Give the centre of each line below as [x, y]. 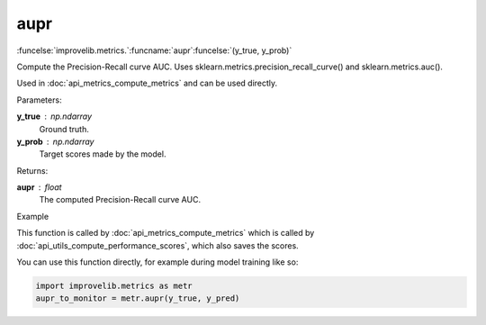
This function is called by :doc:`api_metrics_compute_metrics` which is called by [166, 233]
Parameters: [39, 100]
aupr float [39, 187]
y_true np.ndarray [54, 116]
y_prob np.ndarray [55, 141]
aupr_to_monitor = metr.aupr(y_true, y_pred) [138, 298]
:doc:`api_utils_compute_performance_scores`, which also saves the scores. [157, 245]
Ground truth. [64, 129]
